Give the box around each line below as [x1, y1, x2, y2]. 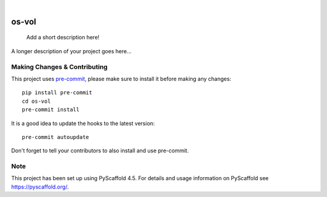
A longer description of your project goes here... [11, 47, 131, 54]
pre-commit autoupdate [22, 134, 90, 140]
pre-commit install [22, 106, 80, 113]
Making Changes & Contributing [11, 62, 108, 71]
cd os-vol [22, 97, 51, 105]
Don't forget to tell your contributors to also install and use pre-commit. [11, 147, 189, 154]
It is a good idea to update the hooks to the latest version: [11, 120, 155, 127]
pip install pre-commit [22, 89, 93, 96]
